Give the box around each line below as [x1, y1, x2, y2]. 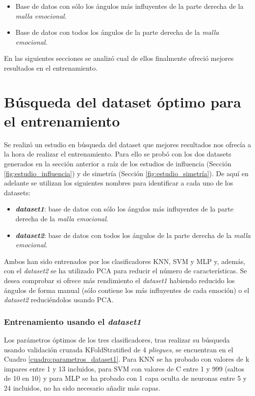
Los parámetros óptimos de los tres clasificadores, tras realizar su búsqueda [4, 335, 230, 344]
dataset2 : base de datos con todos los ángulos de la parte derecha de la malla [15, 230, 251, 240]
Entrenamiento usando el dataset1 [4, 315, 141, 327]
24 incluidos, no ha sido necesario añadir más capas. [4, 382, 160, 393]
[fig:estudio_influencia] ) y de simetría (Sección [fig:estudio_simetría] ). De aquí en [4, 168, 249, 178]
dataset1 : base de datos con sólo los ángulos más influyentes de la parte [15, 204, 233, 214]
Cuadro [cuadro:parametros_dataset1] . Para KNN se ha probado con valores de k [4, 354, 250, 364]
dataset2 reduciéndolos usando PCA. [4, 294, 114, 305]
